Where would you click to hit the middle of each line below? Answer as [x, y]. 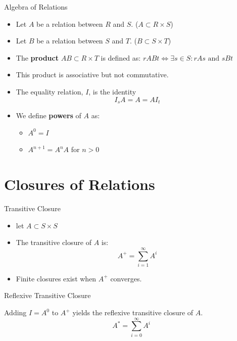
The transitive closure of [54, 242]
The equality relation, [50, 91]
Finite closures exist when [56, 278]
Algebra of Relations [36, 7]
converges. [126, 278]
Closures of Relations [80, 184]
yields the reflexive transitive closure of [133, 312]
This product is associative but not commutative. [92, 75]
